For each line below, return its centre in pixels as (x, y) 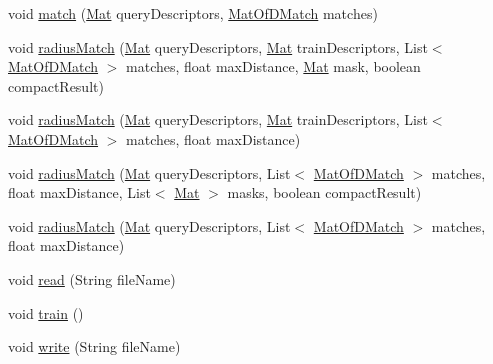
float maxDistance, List (79, 192)
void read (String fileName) (92, 278)
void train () (46, 312)
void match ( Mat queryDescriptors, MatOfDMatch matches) (193, 13)
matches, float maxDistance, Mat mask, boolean (273, 66)
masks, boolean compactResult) (324, 192)
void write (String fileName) (94, 346)
